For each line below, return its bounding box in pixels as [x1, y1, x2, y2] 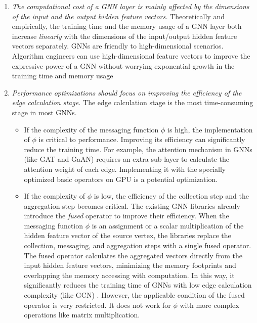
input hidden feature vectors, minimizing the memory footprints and [24, 260, 236, 270]
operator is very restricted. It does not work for [24, 299, 171, 310]
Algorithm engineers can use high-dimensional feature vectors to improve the [12, 50, 250, 61]
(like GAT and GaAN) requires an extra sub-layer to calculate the [24, 154, 229, 164]
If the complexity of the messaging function [24, 124, 159, 134]
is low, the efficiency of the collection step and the [94, 191, 249, 201]
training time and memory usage [12, 70, 113, 81]
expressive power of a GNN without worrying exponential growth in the [12, 60, 235, 71]
